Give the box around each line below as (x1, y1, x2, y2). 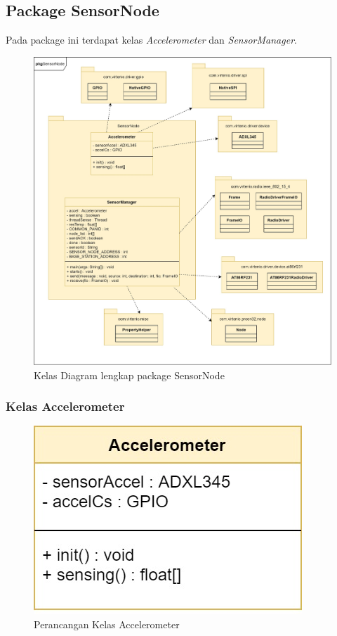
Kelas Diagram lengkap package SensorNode (34, 367, 225, 382)
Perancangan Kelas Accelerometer (34, 616, 180, 631)
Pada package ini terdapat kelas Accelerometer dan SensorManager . (6, 32, 297, 47)
